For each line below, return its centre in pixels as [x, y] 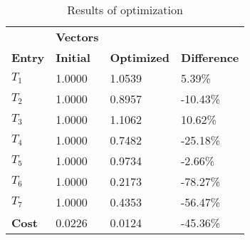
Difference [210, 57]
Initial [73, 57]
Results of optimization [125, 10]
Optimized [140, 57]
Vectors [77, 37]
